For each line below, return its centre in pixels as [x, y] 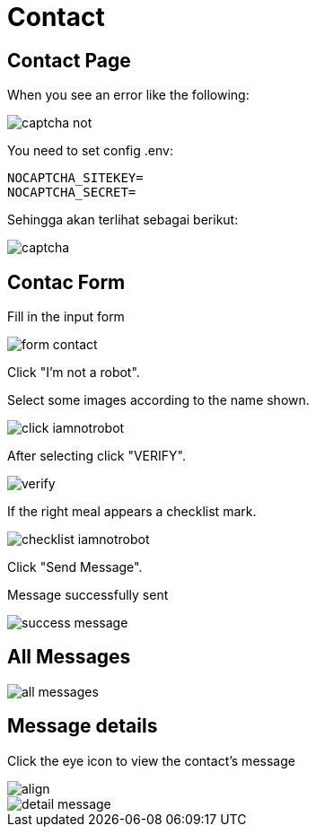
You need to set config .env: [90, 151]
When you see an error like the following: [128, 95]
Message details [83, 726]
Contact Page [69, 60]
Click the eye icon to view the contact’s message [151, 760]
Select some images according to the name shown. [158, 400]
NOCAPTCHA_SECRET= [72, 193]
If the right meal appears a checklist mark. [132, 512]
